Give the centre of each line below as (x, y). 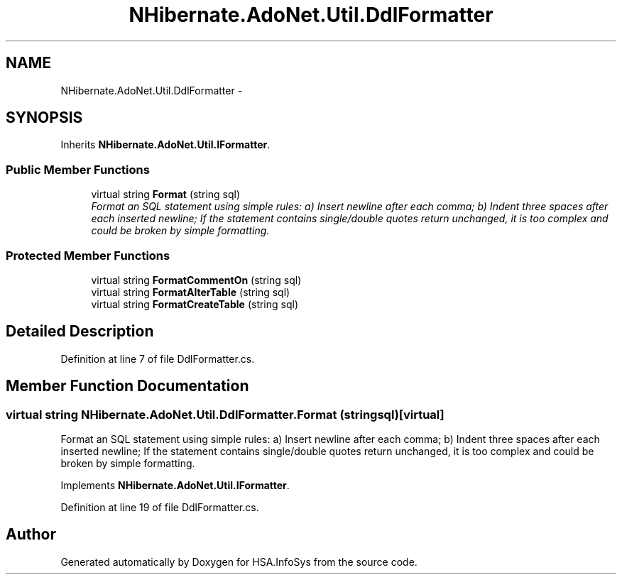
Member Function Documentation (127, 386)
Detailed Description (80, 332)
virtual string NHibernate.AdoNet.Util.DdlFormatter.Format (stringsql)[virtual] (225, 414)
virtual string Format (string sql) (166, 195)
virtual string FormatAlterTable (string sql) (191, 292)
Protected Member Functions (88, 255)
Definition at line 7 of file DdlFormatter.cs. (158, 359)
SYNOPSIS (44, 118)
